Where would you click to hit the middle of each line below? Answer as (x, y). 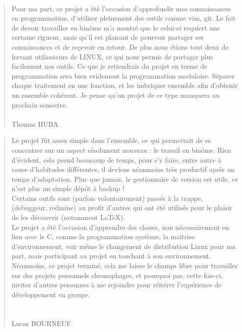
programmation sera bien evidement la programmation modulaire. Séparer (123, 75)
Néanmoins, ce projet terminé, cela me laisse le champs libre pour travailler (125, 265)
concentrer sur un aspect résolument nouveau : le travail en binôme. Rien (121, 150)
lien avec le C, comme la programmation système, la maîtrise (103, 236)
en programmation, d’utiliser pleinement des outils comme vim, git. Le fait (124, 18)
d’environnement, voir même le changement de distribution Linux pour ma (123, 246)
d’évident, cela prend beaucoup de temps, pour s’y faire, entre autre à (116, 159)
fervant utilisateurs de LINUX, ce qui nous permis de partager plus (112, 56)
